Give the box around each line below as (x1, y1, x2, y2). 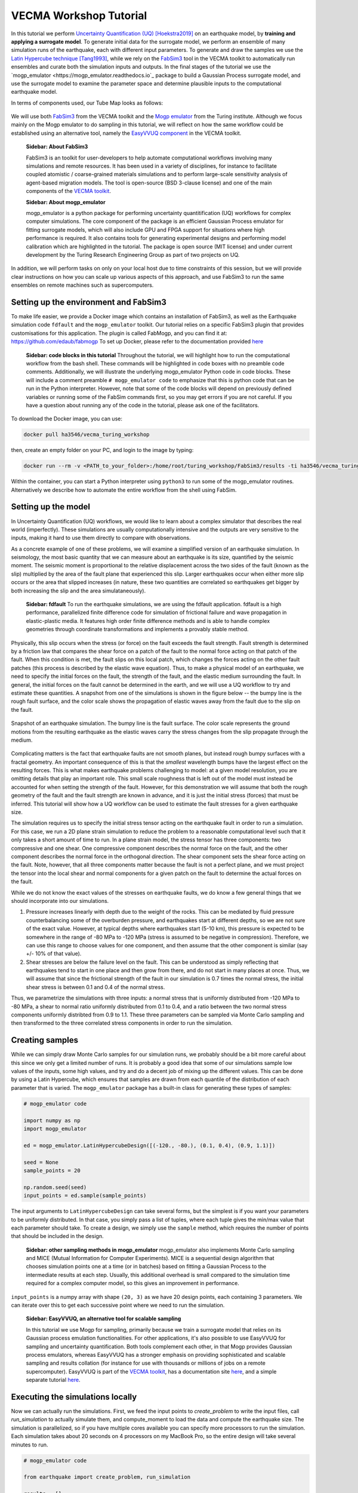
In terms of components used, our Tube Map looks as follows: (11, 99, 163, 106)
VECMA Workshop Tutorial (11, 9, 147, 22)
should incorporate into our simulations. (11, 897, 109, 904)
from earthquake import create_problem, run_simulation (23, 1474, 191, 1480)
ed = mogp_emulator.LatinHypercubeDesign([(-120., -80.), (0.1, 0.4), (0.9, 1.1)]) (23, 1142, 276, 1149)
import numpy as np (23, 1117, 81, 1124)
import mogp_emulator (23, 1126, 87, 1132)
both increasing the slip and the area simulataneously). (11, 587, 146, 594)
